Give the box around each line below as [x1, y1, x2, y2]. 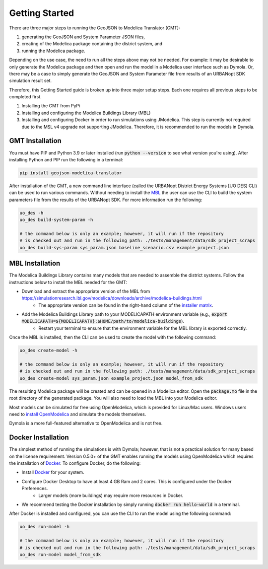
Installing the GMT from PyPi [21, 103, 80, 109]
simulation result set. [9, 77, 52, 84]
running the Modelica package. [21, 48, 85, 54]
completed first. [9, 94, 42, 100]
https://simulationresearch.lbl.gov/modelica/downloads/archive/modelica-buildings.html [21, 295, 202, 301]
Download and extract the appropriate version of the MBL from [21, 288, 150, 294]
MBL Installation [9, 259, 61, 268]
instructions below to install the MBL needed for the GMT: [9, 279, 128, 285]
